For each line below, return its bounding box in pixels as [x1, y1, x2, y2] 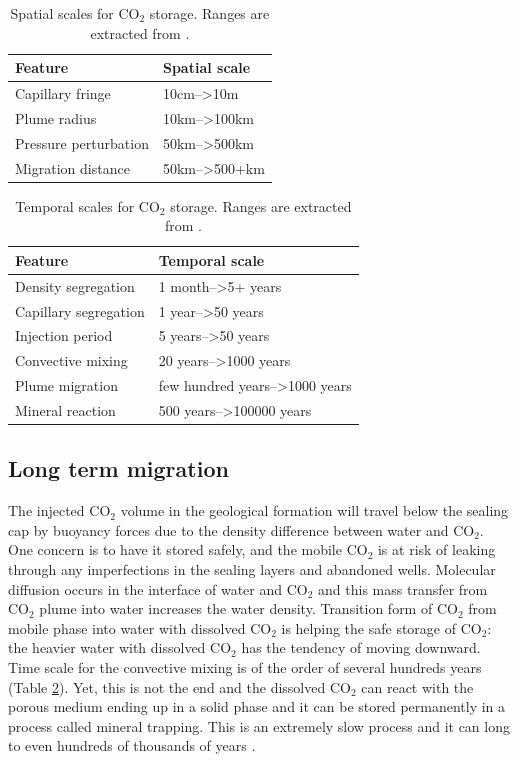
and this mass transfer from [318, 578, 488, 599]
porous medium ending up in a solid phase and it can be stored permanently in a [8, 696, 506, 717]
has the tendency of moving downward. [241, 637, 481, 658]
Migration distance [15, 157, 130, 178]
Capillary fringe [15, 83, 111, 104]
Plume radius [15, 107, 97, 128]
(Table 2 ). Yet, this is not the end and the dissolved [8, 676, 326, 697]
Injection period [15, 325, 113, 346]
